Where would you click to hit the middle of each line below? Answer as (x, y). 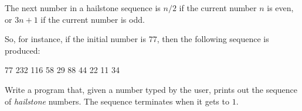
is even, (280, 8)
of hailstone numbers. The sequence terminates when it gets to (117, 101)
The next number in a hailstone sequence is (83, 8)
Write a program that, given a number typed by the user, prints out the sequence (151, 89)
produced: (23, 50)
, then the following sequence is (213, 39)
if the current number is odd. (93, 19)
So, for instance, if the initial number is (75, 39)
